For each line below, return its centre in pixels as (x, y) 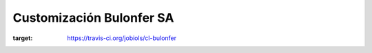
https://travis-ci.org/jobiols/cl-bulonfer (122, 38)
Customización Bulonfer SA (93, 18)
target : (23, 38)
